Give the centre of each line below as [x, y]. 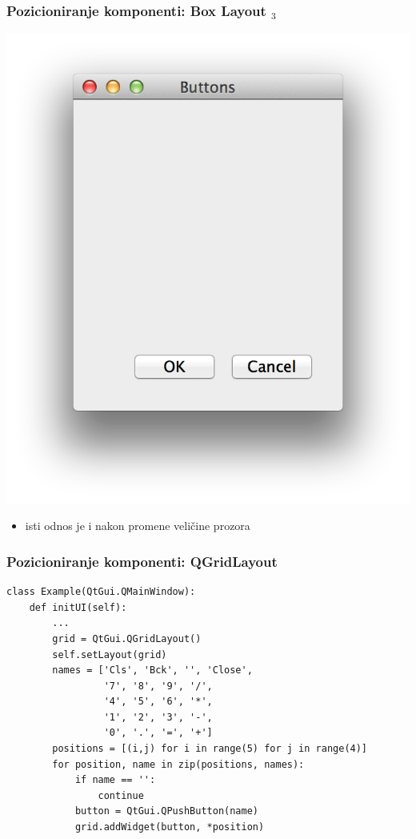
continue [121, 795]
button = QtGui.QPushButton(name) [166, 811]
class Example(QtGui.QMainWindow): [101, 592]
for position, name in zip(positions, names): [178, 764]
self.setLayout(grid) [110, 654]
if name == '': [115, 780]
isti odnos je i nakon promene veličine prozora [138, 526]
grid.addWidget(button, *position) [170, 827]
